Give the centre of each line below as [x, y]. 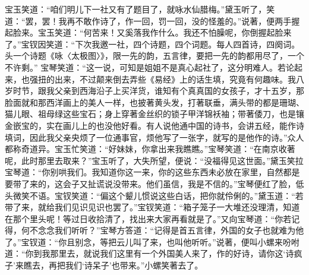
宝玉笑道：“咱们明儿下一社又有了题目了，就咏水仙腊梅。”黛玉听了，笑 [140, 9]
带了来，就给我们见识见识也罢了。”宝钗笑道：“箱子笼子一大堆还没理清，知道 [152, 207]
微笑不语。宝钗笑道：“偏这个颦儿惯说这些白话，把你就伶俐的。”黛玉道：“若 [158, 195]
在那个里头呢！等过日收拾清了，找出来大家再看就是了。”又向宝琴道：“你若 [148, 218]
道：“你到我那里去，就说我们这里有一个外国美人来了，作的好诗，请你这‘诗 [149, 253]
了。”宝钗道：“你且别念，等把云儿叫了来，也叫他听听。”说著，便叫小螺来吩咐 [152, 241]
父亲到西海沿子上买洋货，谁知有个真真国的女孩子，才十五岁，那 [179, 91]
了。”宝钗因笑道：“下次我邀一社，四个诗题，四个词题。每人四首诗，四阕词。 [152, 44]
